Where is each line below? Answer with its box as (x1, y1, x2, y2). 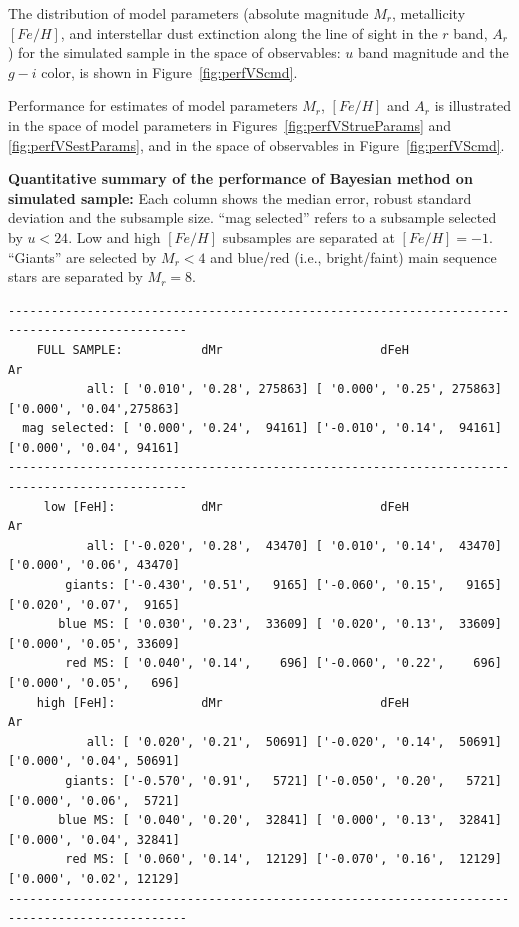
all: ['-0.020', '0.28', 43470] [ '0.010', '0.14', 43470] (86, 538, 502, 553)
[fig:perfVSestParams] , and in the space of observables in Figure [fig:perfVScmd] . (8, 134, 505, 155)
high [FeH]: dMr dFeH (36, 695, 409, 710)
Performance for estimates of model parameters (8, 95, 298, 116)
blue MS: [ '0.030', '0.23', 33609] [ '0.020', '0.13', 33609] (58, 617, 502, 632)
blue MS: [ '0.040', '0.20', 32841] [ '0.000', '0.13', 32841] (58, 813, 502, 828)
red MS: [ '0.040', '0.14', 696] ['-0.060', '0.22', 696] (65, 656, 502, 671)
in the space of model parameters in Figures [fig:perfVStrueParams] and (8, 114, 452, 135)
